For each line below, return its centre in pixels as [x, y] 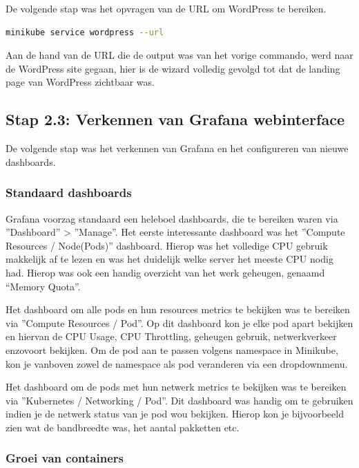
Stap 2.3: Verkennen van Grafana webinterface [175, 119]
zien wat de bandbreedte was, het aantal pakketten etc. [123, 427]
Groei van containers [65, 458]
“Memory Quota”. [43, 286]
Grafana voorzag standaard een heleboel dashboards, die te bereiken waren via [172, 218]
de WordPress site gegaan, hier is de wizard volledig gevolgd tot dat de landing [173, 68]
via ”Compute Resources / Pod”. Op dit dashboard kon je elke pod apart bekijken [179, 322]
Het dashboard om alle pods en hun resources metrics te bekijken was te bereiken [178, 309]
